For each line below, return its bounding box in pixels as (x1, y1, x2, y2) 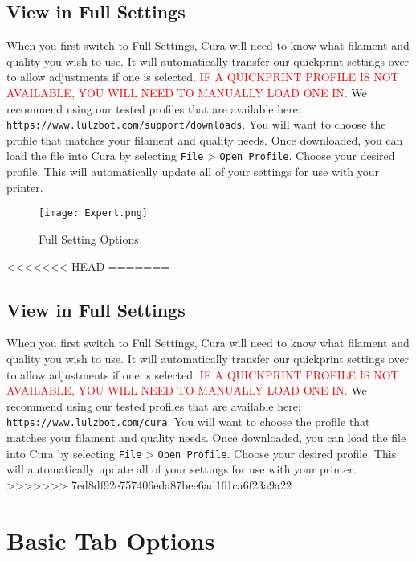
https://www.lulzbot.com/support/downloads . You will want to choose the (6, 116, 386, 133)
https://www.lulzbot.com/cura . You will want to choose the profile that (6, 413, 370, 430)
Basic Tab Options (6, 523, 215, 556)
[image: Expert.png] (39, 207, 149, 219)
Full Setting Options (39, 230, 139, 247)
